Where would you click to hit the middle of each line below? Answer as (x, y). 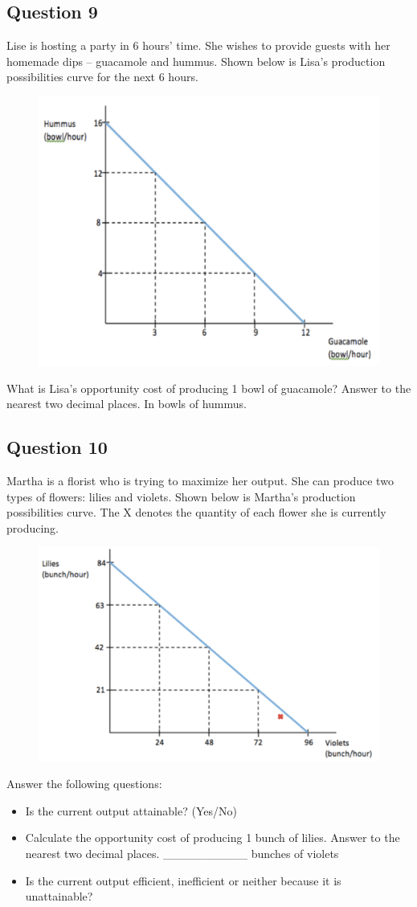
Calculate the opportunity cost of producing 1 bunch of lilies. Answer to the (213, 838)
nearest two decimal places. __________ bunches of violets (182, 853)
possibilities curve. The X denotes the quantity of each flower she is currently (196, 512)
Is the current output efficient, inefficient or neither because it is (183, 880)
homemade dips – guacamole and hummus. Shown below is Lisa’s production (196, 61)
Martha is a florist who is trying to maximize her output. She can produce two (200, 480)
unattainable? (59, 896)
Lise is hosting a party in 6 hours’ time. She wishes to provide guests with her (198, 45)
